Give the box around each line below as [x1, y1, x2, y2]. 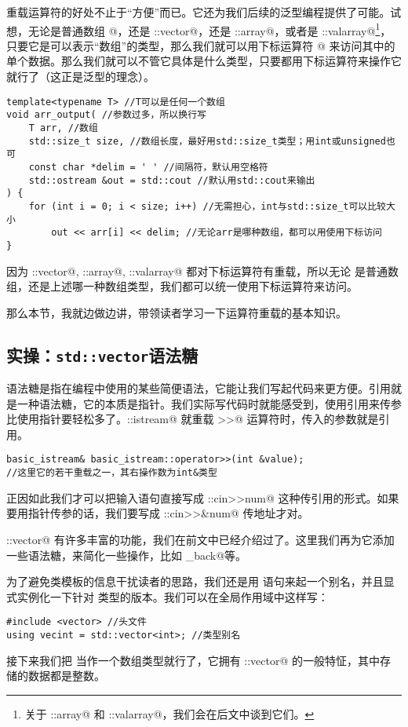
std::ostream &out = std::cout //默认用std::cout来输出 [28, 174, 315, 186]
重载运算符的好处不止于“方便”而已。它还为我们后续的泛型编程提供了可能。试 [6, 4, 402, 20]
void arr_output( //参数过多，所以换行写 [6, 109, 206, 121]
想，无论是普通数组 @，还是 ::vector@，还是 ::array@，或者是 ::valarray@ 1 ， [6, 20, 392, 38]
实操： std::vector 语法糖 [6, 342, 199, 367]
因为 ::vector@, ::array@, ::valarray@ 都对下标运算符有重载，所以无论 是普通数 [6, 262, 399, 279]
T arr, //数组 [28, 122, 98, 133]
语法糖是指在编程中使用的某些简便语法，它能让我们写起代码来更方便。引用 [6, 380, 391, 396]
